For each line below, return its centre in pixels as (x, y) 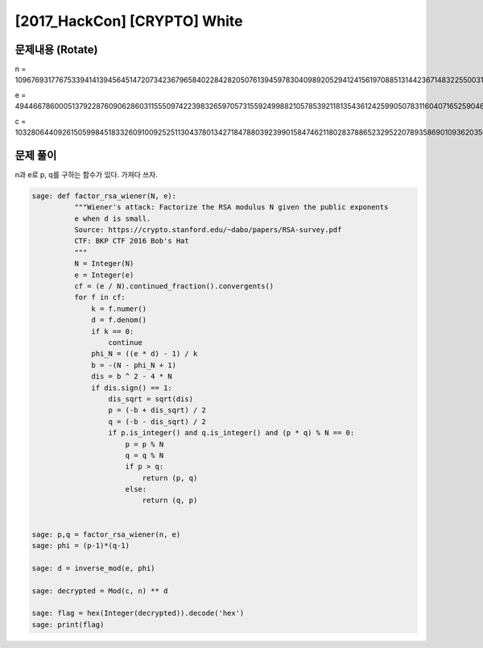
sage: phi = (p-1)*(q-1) (81, 546)
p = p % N (144, 444)
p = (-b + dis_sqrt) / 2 (157, 410)
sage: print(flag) (68, 624)
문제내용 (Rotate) (56, 50)
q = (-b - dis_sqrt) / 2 (157, 422)
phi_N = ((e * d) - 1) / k (144, 354)
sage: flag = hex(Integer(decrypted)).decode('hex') (138, 613)
